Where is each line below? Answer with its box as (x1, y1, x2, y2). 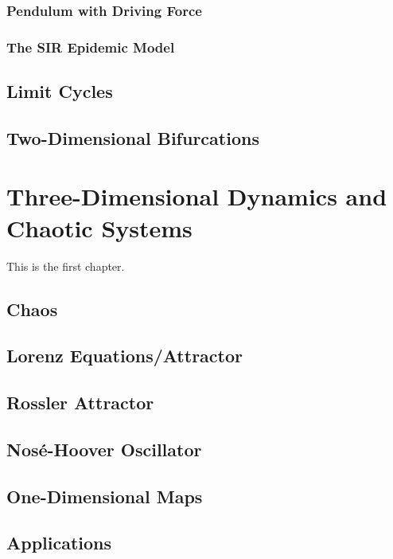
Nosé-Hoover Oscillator (6, 436, 202, 461)
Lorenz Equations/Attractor (6, 343, 243, 368)
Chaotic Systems (6, 211, 193, 244)
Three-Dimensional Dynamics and (6, 180, 387, 213)
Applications (6, 530, 112, 555)
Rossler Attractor (6, 390, 154, 415)
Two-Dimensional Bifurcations (6, 125, 259, 150)
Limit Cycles (6, 79, 113, 104)
